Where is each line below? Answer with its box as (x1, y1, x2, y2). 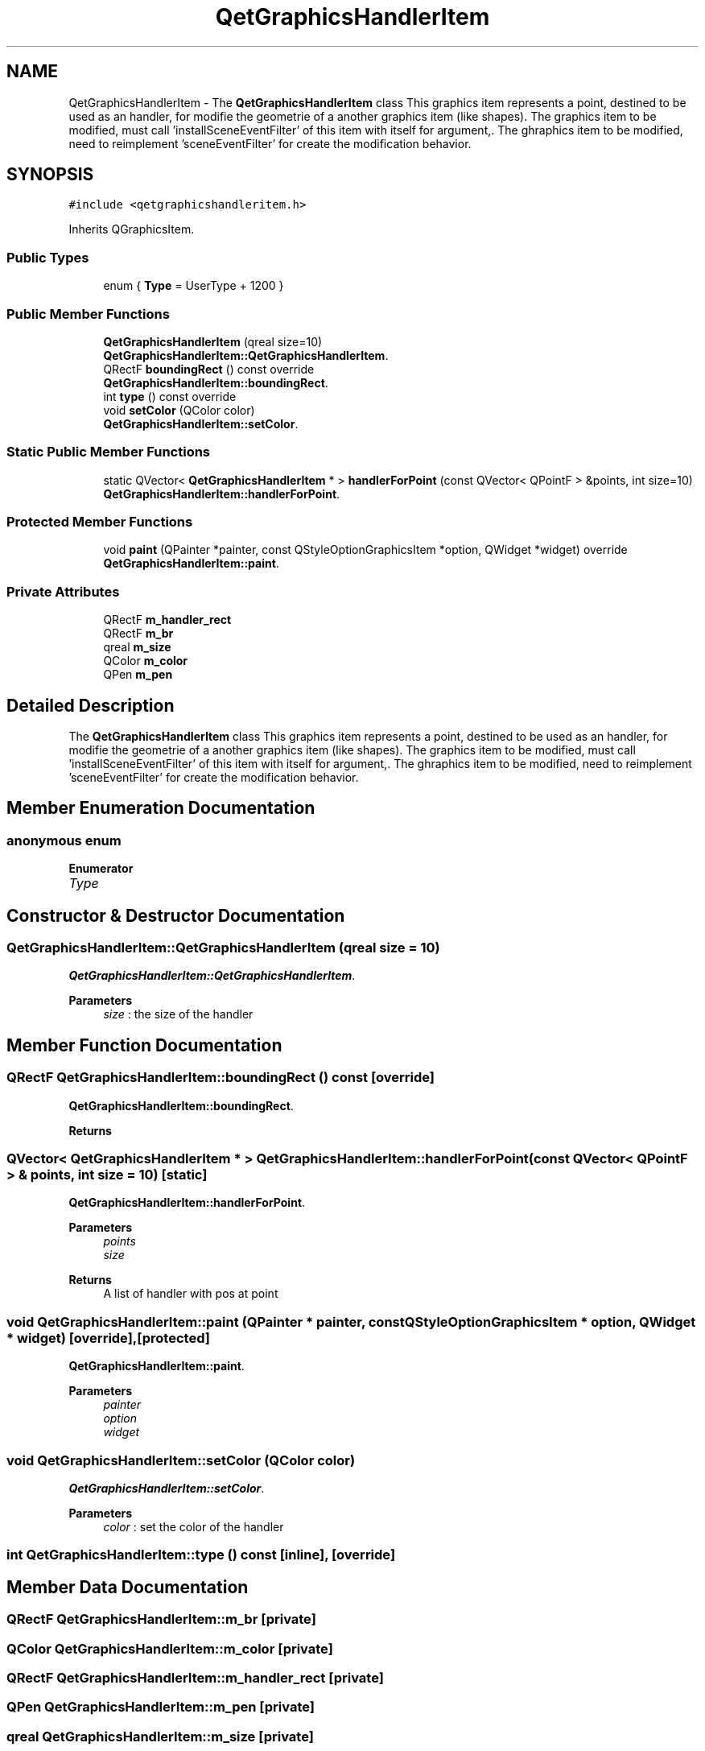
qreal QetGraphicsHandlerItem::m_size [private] (6, 1728, 314, 1745)
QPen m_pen (103, 667, 173, 682)
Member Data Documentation (6, 1576, 249, 1597)
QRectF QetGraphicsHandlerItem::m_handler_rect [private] (6, 1669, 384, 1686)
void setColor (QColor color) (103, 403, 255, 417)
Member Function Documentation (6, 1034, 282, 1055)
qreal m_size (103, 640, 171, 655)
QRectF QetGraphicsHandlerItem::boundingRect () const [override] (6, 1069, 435, 1086)
